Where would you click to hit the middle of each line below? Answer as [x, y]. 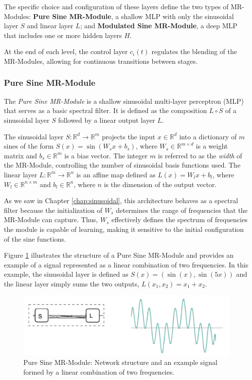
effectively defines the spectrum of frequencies [180, 219]
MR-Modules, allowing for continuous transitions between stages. [101, 61]
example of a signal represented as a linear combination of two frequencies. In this [126, 264]
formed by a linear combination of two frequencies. [99, 372]
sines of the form [29, 146]
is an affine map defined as [116, 174]
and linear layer [50, 26]
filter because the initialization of [53, 210]
